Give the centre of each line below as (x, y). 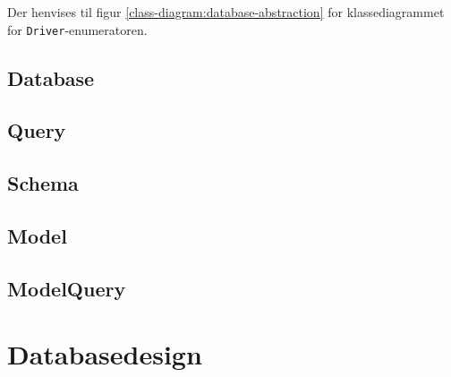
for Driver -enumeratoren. (77, 29)
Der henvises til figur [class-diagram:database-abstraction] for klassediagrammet (226, 12)
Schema (43, 183)
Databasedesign (105, 354)
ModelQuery (67, 288)
